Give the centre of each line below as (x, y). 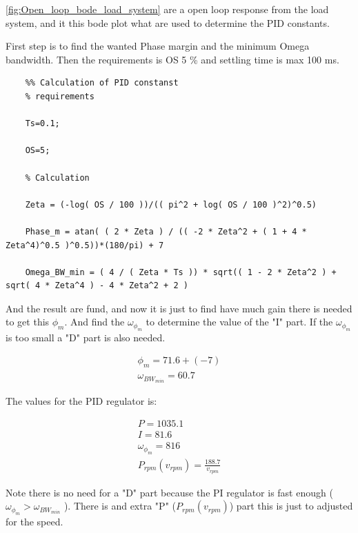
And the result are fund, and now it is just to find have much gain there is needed (179, 308)
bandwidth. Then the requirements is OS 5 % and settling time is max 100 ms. (172, 59)
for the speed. (34, 521)
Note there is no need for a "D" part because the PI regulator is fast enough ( (169, 492)
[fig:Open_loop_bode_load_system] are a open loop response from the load (167, 9)
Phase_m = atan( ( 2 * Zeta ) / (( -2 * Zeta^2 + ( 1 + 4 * (166, 231)
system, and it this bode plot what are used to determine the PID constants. (168, 22)
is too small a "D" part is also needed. (86, 337)
